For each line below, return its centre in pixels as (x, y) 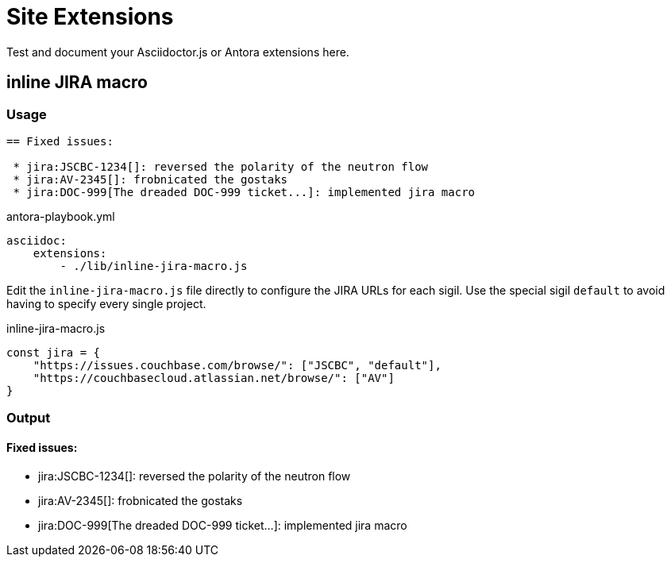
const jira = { (54, 352)
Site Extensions (90, 17)
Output (29, 418)
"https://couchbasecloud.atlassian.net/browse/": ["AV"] (214, 378)
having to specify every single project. (106, 303)
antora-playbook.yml (61, 216)
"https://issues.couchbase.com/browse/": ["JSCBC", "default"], (237, 365)
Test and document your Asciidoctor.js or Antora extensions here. (178, 52)
